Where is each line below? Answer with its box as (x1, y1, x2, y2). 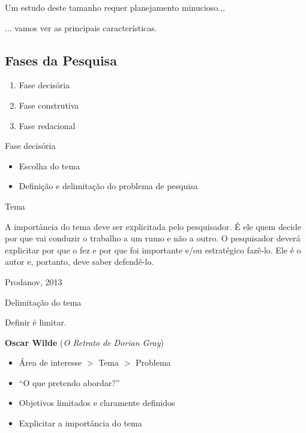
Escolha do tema (19, 159, 80, 172)
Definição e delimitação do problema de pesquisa (19, 180, 198, 192)
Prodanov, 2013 (5, 275, 62, 288)
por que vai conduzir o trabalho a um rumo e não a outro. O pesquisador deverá (5, 232, 301, 244)
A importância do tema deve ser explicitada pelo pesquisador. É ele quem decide (5, 220, 302, 232)
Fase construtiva (19, 98, 79, 111)
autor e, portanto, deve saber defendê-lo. (5, 255, 154, 268)
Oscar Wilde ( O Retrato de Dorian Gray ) (5, 336, 164, 348)
